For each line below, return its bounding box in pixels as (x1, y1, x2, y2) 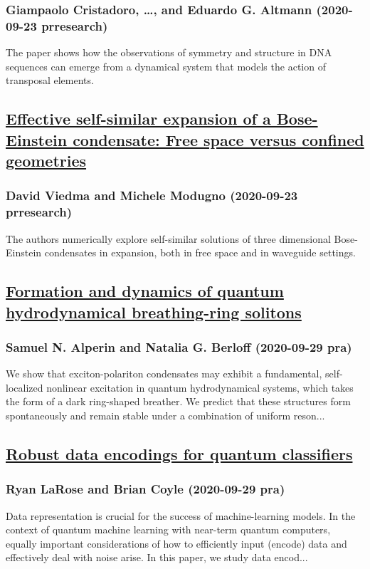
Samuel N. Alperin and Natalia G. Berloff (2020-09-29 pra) (6, 338, 352, 355)
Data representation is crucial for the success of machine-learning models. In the (6, 508, 356, 523)
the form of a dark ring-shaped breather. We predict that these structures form (6, 394, 351, 409)
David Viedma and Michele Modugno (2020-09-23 (6, 187, 298, 204)
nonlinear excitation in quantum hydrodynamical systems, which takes (46, 380, 354, 395)
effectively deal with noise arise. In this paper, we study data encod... (6, 550, 308, 565)
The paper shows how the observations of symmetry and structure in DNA (6, 45, 332, 60)
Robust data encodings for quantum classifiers (6, 442, 353, 464)
